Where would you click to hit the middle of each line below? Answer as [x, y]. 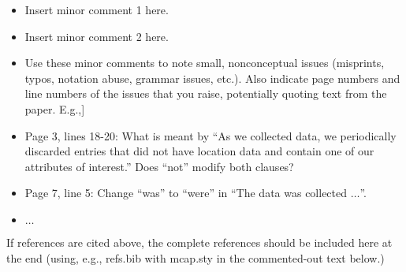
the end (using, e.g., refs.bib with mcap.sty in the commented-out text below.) [196, 257]
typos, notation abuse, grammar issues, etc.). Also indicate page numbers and [212, 78]
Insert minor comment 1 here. [97, 9]
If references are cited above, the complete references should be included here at [199, 242]
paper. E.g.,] [55, 108]
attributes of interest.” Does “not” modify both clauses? [159, 166]
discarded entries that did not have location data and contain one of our [199, 151]
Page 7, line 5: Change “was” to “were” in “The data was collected [186, 193]
